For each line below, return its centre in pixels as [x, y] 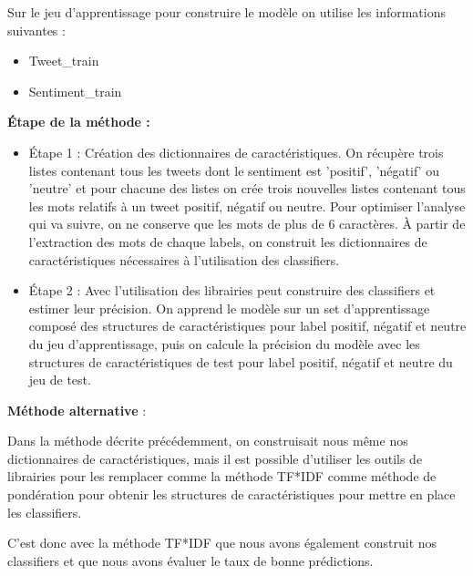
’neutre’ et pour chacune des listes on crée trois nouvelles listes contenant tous [247, 188]
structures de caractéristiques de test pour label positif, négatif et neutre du [241, 361]
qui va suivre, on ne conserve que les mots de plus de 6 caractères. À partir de [247, 224]
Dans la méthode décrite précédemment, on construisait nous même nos [208, 441]
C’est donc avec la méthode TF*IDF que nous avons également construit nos [222, 543]
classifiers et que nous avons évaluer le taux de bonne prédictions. [190, 560]
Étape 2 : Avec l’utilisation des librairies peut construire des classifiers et [232, 290]
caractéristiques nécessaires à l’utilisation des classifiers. [184, 259]
